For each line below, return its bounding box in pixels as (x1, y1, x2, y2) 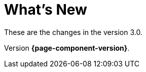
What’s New (4, 1, 87, 18)
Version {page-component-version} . (4, 43, 130, 52)
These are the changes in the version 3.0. (4, 27, 142, 37)
